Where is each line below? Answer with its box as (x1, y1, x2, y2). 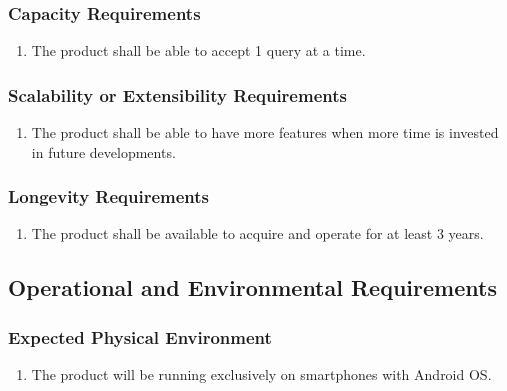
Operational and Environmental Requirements (8, 272, 497, 303)
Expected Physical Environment (8, 324, 272, 349)
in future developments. (31, 141, 176, 162)
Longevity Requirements (8, 184, 210, 209)
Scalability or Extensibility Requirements (8, 82, 347, 107)
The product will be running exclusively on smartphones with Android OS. (31, 364, 492, 385)
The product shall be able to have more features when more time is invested (31, 122, 499, 143)
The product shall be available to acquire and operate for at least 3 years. (31, 223, 484, 244)
